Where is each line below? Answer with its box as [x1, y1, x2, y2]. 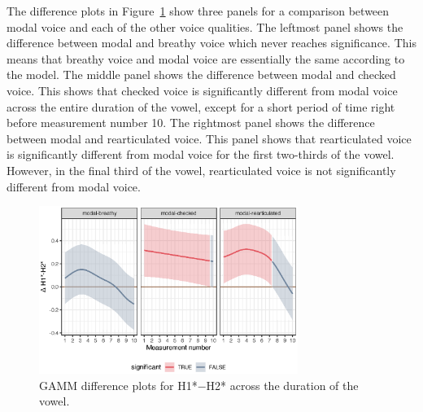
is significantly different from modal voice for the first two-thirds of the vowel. [7, 146, 395, 163]
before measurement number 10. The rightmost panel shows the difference [7, 114, 375, 131]
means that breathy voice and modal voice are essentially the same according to [7, 50, 405, 67]
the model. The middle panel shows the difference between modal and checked [7, 66, 396, 83]
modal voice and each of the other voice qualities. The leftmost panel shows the [7, 18, 403, 35]
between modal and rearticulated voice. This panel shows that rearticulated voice [7, 129, 412, 147]
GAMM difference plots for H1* [39, 376, 198, 393]
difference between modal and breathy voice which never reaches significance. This [7, 34, 416, 51]
